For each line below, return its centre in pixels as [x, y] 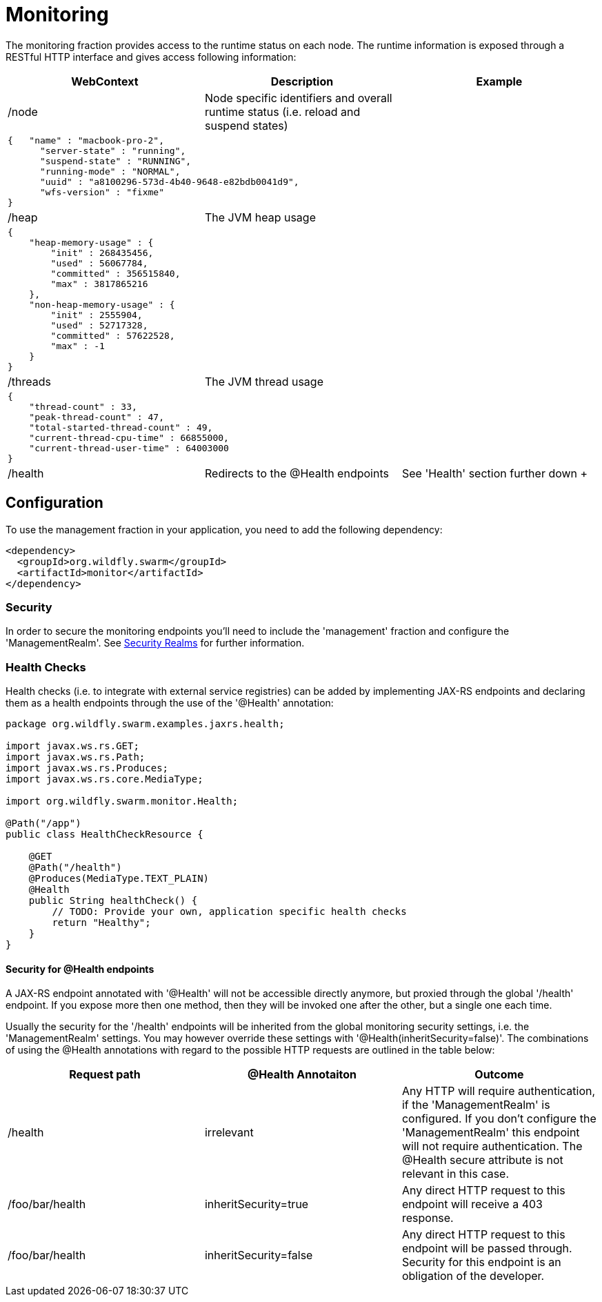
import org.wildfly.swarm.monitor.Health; [122, 801]
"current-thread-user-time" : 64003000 [129, 448]
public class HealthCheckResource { [104, 835]
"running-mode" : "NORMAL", [110, 171]
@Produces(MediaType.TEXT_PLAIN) [119, 879]
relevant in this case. [455, 1174]
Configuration [54, 503]
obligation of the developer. [473, 1276]
